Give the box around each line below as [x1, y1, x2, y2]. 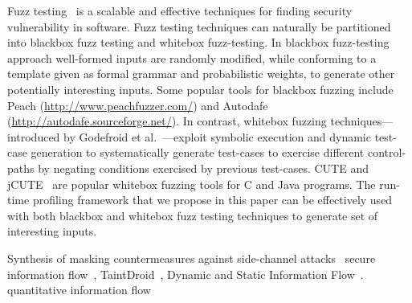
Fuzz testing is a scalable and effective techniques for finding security [7, 2, 353, 18]
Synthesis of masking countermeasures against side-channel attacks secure [7, 249, 376, 266]
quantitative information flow [7, 281, 151, 298]
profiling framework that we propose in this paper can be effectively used [32, 191, 393, 208]
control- [367, 144, 406, 161]
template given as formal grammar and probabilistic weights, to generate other [7, 65, 395, 82]
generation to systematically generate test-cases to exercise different [31, 144, 365, 161]
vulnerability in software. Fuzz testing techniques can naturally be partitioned [7, 18, 391, 35]
